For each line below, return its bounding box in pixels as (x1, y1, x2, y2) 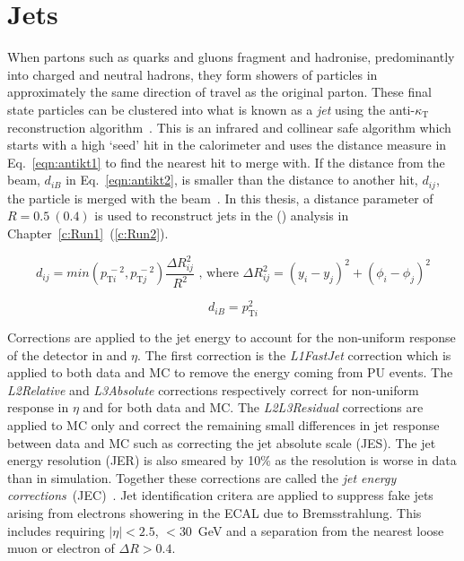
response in (7, 398, 69, 417)
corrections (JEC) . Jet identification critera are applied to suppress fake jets (7, 486, 433, 505)
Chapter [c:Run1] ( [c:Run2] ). (7, 223, 169, 242)
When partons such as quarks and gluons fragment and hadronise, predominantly (7, 47, 455, 66)
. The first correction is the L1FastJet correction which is (137, 345, 451, 364)
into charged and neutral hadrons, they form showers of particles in (7, 65, 378, 83)
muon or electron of (7, 539, 115, 557)
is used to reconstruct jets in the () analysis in (94, 206, 349, 225)
